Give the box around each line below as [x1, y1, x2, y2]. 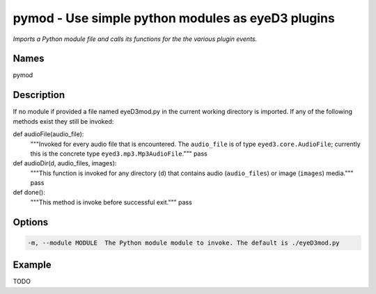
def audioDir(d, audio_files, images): [13, 159, 117, 168]
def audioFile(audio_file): [13, 130, 84, 138]
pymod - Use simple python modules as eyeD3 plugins [13, 10, 336, 26]
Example [13, 259, 52, 271]
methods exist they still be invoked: [13, 117, 114, 125]
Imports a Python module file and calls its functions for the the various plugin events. [13, 35, 258, 43]
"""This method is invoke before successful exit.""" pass [30, 198, 193, 206]
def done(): [13, 188, 45, 197]
